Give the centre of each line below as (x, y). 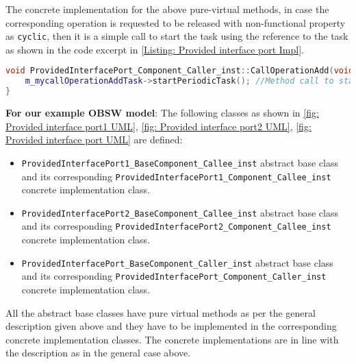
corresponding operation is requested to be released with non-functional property (176, 22)
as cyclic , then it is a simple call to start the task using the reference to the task (177, 36)
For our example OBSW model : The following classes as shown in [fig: (162, 113)
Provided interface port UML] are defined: (94, 139)
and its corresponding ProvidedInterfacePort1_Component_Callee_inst (176, 176)
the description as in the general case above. (98, 353)
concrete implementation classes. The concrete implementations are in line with (172, 339)
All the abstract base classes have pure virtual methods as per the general (161, 312)
